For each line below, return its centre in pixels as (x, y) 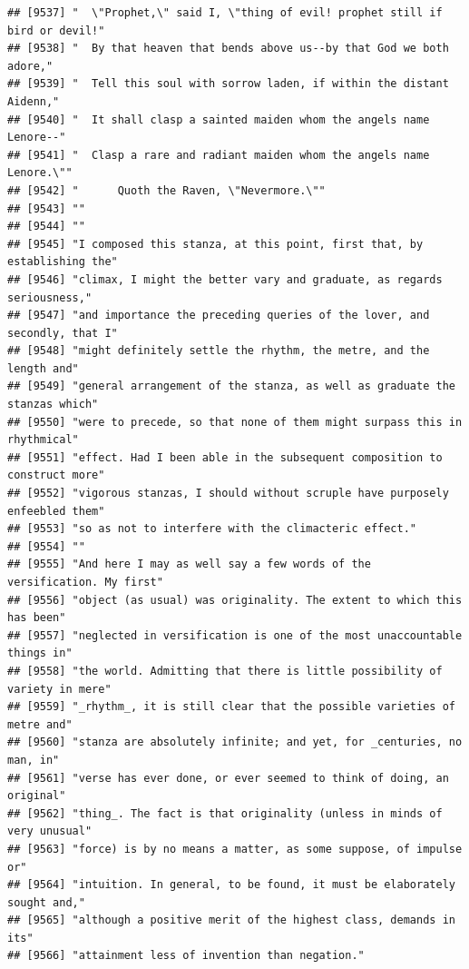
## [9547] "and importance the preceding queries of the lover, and (219, 316)
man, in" (34, 760)
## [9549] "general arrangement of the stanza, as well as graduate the (231, 386)
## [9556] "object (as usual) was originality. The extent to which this (235, 600)
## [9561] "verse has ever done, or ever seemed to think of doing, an (228, 778)
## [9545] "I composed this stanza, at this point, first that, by (215, 244)
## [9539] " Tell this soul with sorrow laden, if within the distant (228, 84)
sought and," (46, 902)
